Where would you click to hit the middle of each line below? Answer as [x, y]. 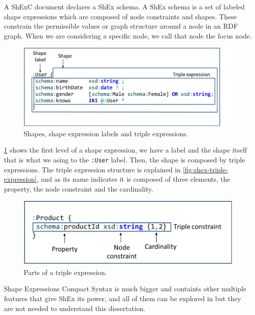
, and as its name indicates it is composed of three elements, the [133, 179]
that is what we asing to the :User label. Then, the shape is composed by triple [125, 159]
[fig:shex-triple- [206, 169]
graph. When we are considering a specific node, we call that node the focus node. [128, 35]
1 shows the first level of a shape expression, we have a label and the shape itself [126, 150]
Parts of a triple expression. [65, 272]
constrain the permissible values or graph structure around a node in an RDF [121, 26]
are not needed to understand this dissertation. [75, 308]
